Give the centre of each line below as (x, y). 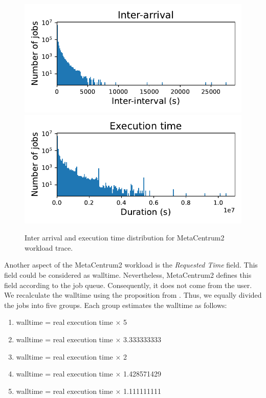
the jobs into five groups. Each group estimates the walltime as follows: (116, 305)
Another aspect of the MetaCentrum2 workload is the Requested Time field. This (131, 265)
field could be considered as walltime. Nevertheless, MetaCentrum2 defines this (128, 274)
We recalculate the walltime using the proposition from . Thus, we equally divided (133, 295)
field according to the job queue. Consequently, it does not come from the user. (128, 285)
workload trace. (49, 247)
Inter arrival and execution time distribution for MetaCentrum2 (125, 238)
